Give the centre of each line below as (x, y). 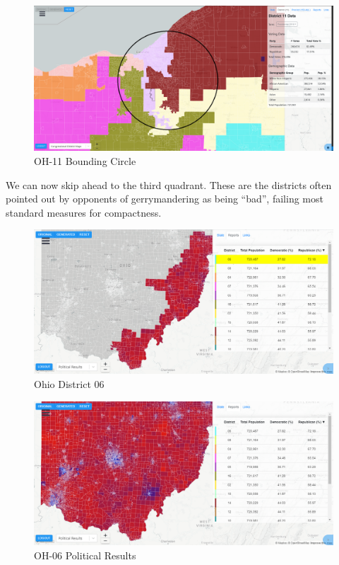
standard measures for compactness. (84, 212)
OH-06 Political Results (85, 555)
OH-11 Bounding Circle (85, 160)
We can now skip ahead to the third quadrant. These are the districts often (169, 184)
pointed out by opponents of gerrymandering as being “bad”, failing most (165, 199)
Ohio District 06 (69, 384)
